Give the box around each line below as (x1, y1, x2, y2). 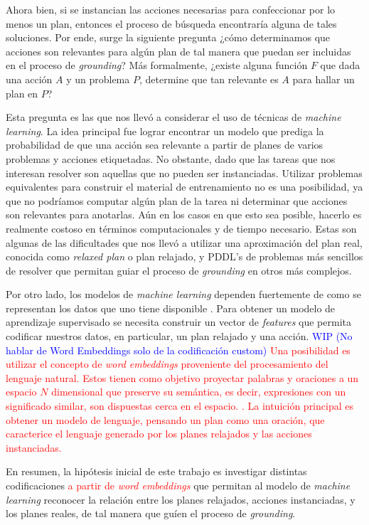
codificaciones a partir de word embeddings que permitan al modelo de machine (6, 478, 351, 492)
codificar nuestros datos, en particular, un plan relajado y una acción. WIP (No (6, 329, 353, 344)
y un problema (66, 71, 130, 86)
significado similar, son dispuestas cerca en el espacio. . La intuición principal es (6, 398, 353, 413)
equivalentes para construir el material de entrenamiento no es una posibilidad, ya (6, 179, 363, 194)
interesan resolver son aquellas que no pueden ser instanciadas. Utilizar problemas (6, 165, 363, 180)
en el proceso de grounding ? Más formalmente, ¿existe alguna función (6, 58, 308, 73)
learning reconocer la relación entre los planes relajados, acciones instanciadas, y (6, 492, 355, 507)
